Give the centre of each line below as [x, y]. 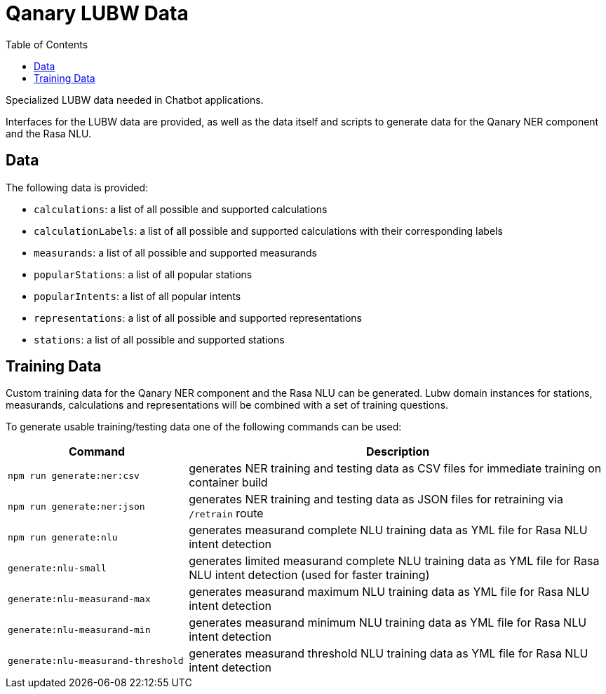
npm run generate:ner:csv [74, 475]
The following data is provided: [77, 187]
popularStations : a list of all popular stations [143, 274]
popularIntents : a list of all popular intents [137, 296]
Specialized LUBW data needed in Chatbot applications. [135, 100]
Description [398, 452]
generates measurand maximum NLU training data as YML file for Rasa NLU [389, 592]
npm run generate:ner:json [76, 506]
